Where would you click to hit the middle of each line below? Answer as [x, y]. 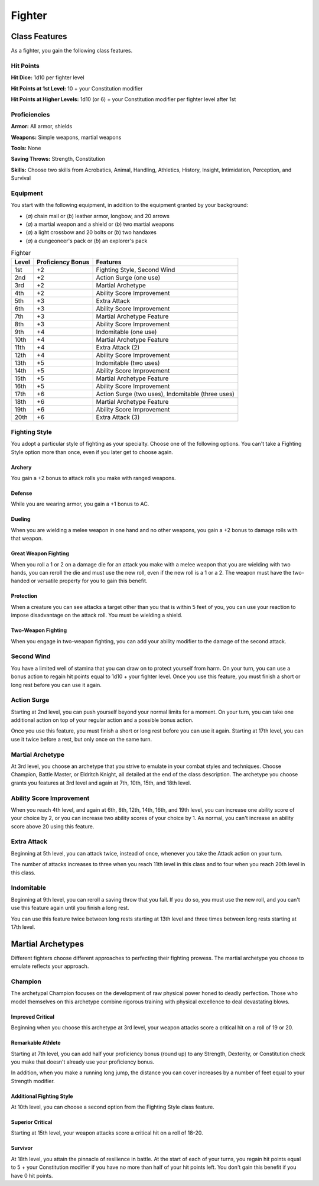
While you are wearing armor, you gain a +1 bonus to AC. [80, 504]
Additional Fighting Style [42, 1096]
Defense [22, 493]
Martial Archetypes [47, 944]
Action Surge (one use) [128, 277]
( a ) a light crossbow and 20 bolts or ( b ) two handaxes [91, 232]
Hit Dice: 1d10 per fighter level [48, 77]
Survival [21, 178]
